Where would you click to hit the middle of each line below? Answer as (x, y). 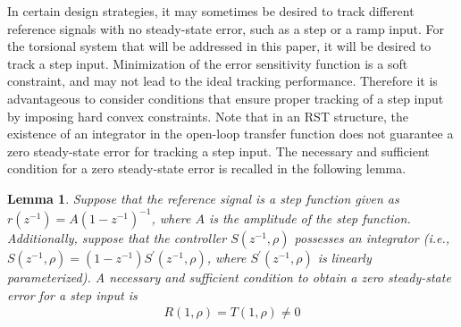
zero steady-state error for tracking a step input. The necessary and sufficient (218, 151)
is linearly (344, 258)
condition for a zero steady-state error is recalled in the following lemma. (207, 168)
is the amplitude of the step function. (310, 218)
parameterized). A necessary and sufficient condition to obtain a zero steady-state (229, 277)
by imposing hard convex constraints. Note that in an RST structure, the (208, 116)
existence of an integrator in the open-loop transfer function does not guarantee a (230, 134)
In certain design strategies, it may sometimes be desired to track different (211, 11)
